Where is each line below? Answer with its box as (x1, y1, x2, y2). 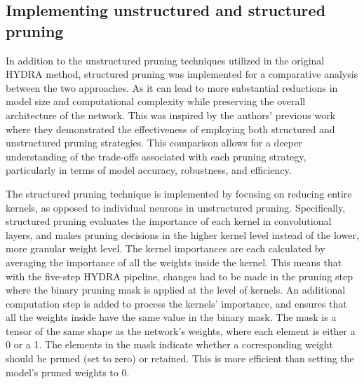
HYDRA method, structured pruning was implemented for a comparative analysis (6, 67, 358, 81)
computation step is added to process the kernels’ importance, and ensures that (6, 296, 347, 310)
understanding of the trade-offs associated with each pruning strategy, (6, 149, 306, 163)
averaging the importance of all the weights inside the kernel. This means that (6, 254, 342, 269)
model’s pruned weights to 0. (6, 364, 130, 379)
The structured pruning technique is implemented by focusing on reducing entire (6, 186, 352, 200)
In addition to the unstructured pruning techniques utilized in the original (6, 53, 325, 67)
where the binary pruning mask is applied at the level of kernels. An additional (6, 282, 346, 297)
